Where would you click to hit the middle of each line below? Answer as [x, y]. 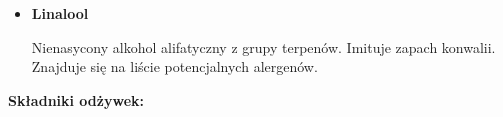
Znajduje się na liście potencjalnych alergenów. [174, 66]
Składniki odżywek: [76, 99]
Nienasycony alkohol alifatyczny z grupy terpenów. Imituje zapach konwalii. [263, 46]
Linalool [60, 13]
